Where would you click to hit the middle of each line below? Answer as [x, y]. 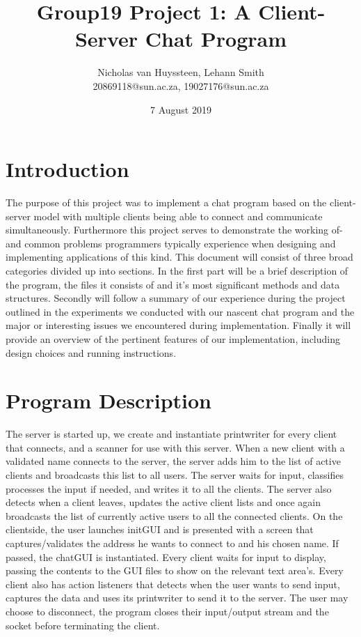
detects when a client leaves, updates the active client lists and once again [163, 502]
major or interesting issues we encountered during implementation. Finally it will [178, 325]
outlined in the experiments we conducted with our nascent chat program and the [180, 311]
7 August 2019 [181, 109]
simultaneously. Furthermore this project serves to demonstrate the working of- [174, 230]
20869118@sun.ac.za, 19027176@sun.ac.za [181, 85]
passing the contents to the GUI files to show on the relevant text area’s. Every [175, 570]
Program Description [109, 400]
